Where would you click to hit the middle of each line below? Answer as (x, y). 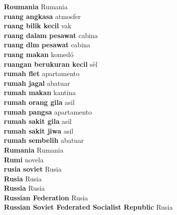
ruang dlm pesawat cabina (47, 45)
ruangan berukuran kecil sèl (51, 64)
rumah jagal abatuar (37, 83)
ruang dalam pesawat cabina (51, 35)
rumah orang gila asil (39, 102)
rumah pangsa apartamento (48, 111)
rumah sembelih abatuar (44, 140)
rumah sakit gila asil (38, 121)
